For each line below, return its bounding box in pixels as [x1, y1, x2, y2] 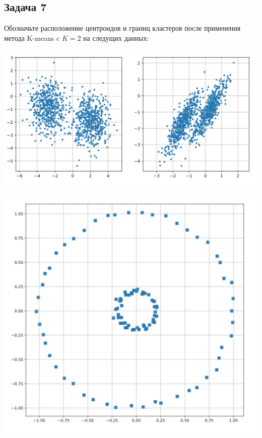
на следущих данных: [83, 32, 149, 43]
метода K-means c [4, 32, 60, 43]
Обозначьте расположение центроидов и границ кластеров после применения [4, 23, 241, 33]
